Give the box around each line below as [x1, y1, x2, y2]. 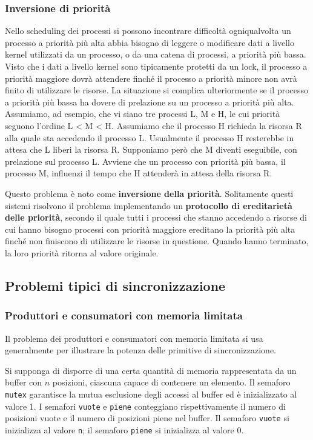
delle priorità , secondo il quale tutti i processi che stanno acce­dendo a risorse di [5, 211, 307, 224]
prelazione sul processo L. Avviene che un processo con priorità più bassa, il [5, 155, 286, 167]
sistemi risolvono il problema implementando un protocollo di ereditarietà [5, 199, 292, 212]
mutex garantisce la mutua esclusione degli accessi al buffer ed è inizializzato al [5, 387, 297, 400]
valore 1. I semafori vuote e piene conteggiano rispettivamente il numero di [5, 399, 286, 412]
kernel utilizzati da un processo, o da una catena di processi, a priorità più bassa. [5, 48, 306, 61]
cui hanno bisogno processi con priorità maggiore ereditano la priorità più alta [5, 222, 295, 235]
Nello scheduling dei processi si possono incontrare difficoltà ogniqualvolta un [5, 24, 291, 37]
